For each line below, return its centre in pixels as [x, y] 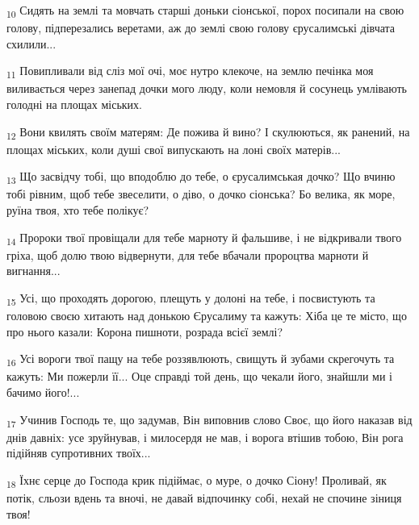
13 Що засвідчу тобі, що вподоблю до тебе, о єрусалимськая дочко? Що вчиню [201, 177]
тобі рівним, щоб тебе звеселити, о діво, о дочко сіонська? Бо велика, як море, [201, 194]
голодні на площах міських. [74, 104]
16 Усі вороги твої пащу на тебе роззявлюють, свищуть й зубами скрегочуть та [201, 360]
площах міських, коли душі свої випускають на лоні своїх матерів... [174, 149]
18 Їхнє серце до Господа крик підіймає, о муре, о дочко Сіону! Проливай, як [197, 481]
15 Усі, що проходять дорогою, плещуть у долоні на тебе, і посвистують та [191, 298]
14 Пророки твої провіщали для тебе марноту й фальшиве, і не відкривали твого [204, 238]
